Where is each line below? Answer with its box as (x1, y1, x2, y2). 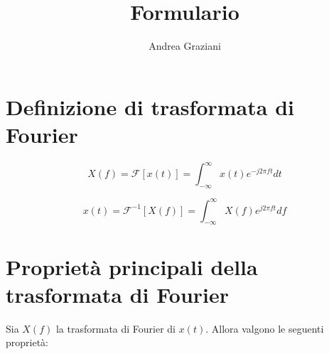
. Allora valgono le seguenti (205, 321, 324, 336)
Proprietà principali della (6, 252, 258, 281)
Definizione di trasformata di (6, 92, 294, 121)
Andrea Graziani (149, 38, 221, 53)
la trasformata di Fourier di (55, 321, 176, 336)
